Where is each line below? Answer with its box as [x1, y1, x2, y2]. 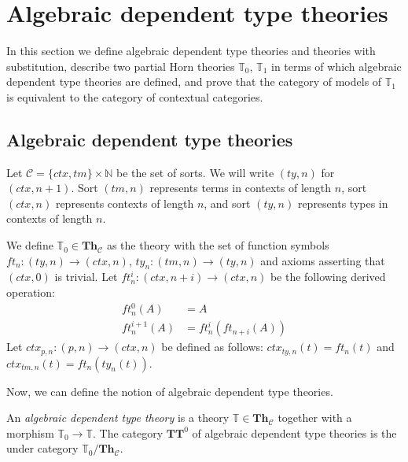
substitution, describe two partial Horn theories [6, 57, 235, 74]
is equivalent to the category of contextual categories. [6, 88, 263, 105]
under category [6, 440, 79, 456]
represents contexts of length [55, 194, 194, 211]
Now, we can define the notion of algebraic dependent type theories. [6, 383, 333, 399]
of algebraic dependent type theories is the [192, 424, 397, 441]
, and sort [204, 194, 251, 211]
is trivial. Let [54, 268, 118, 285]
